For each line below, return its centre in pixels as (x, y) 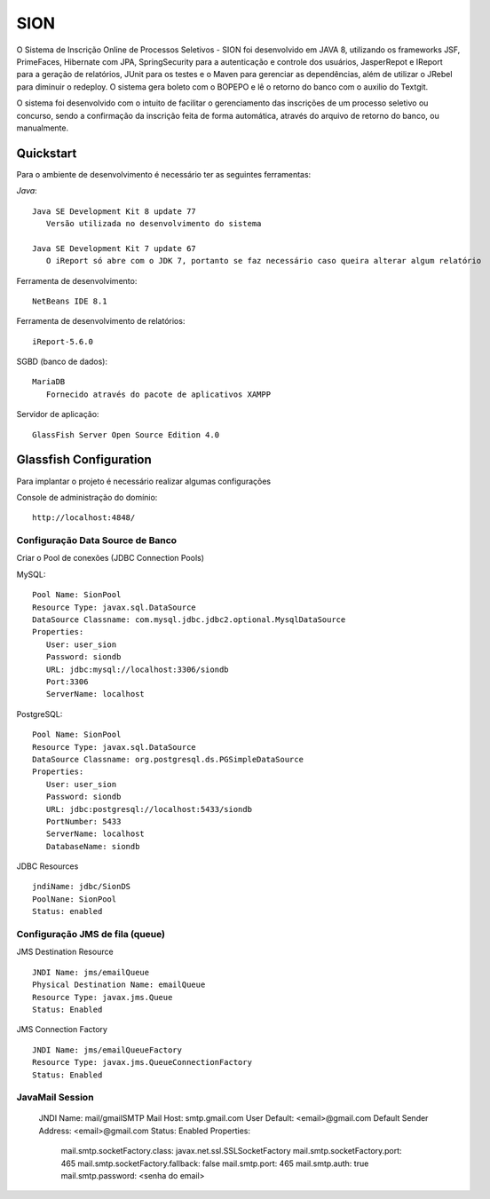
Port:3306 (67, 682)
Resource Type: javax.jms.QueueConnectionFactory (142, 1062)
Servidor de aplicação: (58, 414)
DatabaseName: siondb (93, 846)
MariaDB (49, 382)
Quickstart (47, 153)
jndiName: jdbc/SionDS (82, 887)
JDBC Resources (47, 866)
